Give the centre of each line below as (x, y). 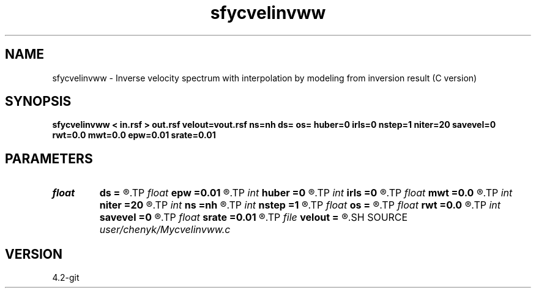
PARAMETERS (49, 158)
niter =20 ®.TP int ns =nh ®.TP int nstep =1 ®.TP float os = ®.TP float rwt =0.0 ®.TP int (300, 205)
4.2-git (66, 278)
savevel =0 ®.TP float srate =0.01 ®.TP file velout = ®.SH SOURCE (254, 217)
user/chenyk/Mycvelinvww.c (165, 230)
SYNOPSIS (38, 102)
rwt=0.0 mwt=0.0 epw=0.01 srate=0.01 (134, 135)
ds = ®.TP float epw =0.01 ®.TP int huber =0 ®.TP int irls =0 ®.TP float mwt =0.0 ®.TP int (306, 193)
